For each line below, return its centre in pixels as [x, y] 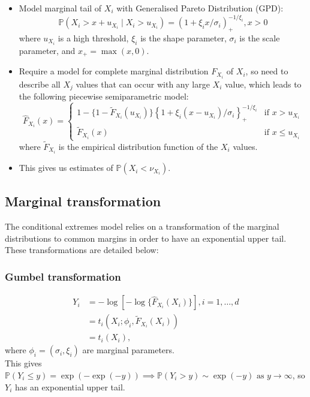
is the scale [260, 37]
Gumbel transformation [63, 276]
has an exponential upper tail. [70, 387]
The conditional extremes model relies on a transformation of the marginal [142, 226]
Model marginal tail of [60, 8]
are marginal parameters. [128, 350]
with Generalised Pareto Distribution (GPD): [200, 8]
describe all [40, 84]
